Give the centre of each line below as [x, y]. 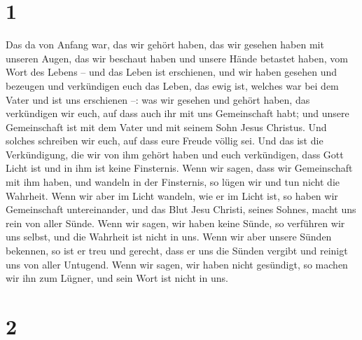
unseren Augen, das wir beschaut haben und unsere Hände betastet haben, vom [177, 58]
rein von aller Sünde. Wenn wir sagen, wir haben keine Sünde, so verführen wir [175, 223]
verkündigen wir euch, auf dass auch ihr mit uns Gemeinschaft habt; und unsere [177, 113]
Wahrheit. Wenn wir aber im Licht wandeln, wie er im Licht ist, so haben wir [172, 195]
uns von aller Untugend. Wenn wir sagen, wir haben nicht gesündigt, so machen [177, 264]
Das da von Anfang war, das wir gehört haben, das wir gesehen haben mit [165, 45]
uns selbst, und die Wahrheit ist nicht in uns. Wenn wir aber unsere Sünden [169, 237]
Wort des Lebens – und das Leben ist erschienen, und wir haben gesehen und [172, 72]
